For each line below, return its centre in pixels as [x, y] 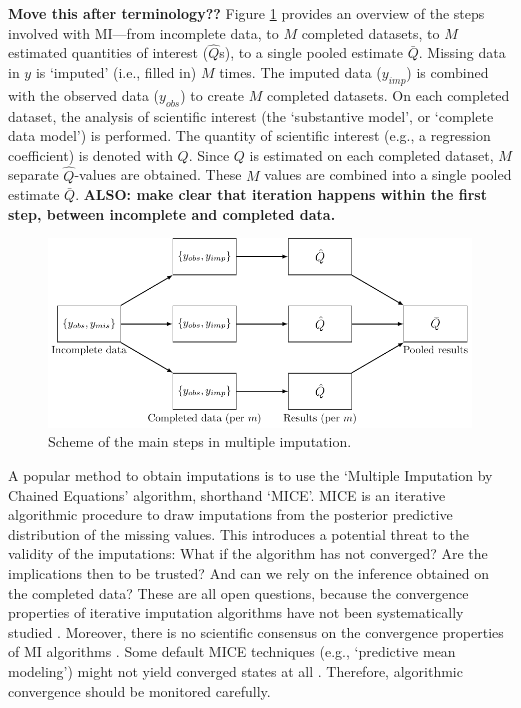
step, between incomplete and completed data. [172, 213]
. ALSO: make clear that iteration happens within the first [281, 194]
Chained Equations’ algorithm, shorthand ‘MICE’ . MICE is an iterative [227, 494]
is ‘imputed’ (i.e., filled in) [116, 72]
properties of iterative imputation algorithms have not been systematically [236, 612]
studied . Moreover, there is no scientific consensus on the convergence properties [256, 631]
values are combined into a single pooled [388, 174]
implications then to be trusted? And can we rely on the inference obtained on [248, 573]
